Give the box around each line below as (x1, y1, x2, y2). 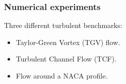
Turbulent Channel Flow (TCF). (16, 53, 116, 64)
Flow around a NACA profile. (16, 70, 108, 80)
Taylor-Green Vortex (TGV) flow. (16, 36, 120, 47)
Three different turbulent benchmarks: (4, 20, 122, 30)
